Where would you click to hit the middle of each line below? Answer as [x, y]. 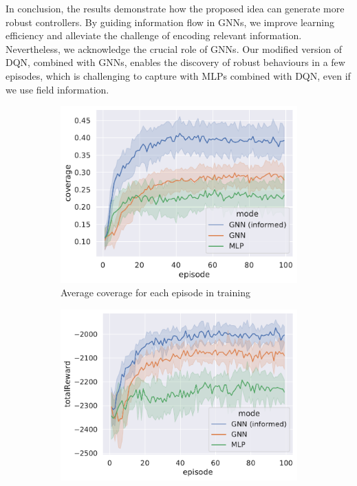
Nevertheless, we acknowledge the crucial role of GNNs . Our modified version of [174, 48]
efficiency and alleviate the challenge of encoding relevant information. [154, 35]
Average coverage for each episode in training [155, 292]
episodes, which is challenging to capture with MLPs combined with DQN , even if [178, 75]
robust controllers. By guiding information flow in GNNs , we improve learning [170, 22]
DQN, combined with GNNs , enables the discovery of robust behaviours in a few [175, 62]
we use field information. [57, 89]
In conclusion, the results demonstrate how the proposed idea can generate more [175, 8]
